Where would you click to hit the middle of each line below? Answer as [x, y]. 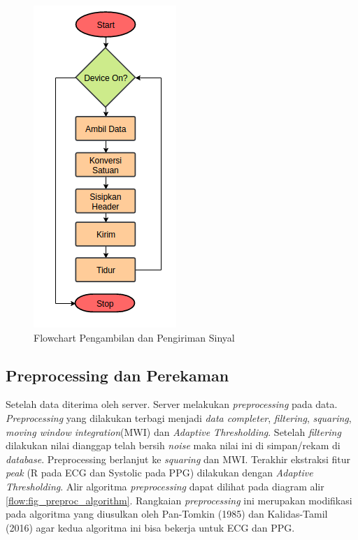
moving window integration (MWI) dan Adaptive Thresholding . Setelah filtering [173, 431]
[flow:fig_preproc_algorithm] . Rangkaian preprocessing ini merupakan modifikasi [179, 500]
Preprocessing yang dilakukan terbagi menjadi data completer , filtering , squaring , [179, 417]
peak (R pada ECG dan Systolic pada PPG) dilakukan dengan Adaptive [159, 473]
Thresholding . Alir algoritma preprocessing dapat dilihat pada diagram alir [165, 486]
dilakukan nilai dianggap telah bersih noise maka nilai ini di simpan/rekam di [173, 445]
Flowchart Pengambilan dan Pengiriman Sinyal [134, 337]
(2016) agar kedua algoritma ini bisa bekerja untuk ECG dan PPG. [150, 527]
